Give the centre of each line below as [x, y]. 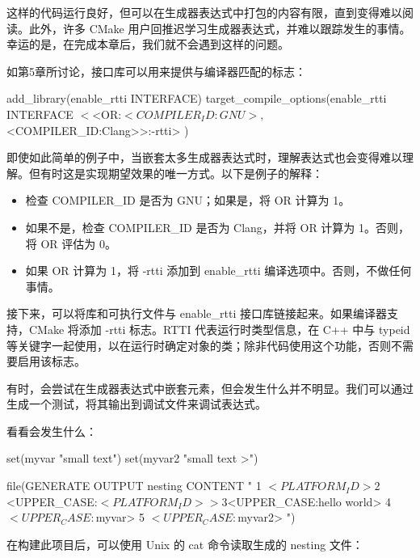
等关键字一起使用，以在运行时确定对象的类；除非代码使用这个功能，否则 [199, 345]
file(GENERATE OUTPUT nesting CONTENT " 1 [134, 486]
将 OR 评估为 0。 [71, 243]
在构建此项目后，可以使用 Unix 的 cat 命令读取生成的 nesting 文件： [185, 544]
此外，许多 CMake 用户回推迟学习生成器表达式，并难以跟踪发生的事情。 [220, 28]
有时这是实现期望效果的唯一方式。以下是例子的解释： [181, 173]
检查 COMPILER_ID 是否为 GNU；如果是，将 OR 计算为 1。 [188, 200]
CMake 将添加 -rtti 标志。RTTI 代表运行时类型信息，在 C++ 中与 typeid [219, 329]
